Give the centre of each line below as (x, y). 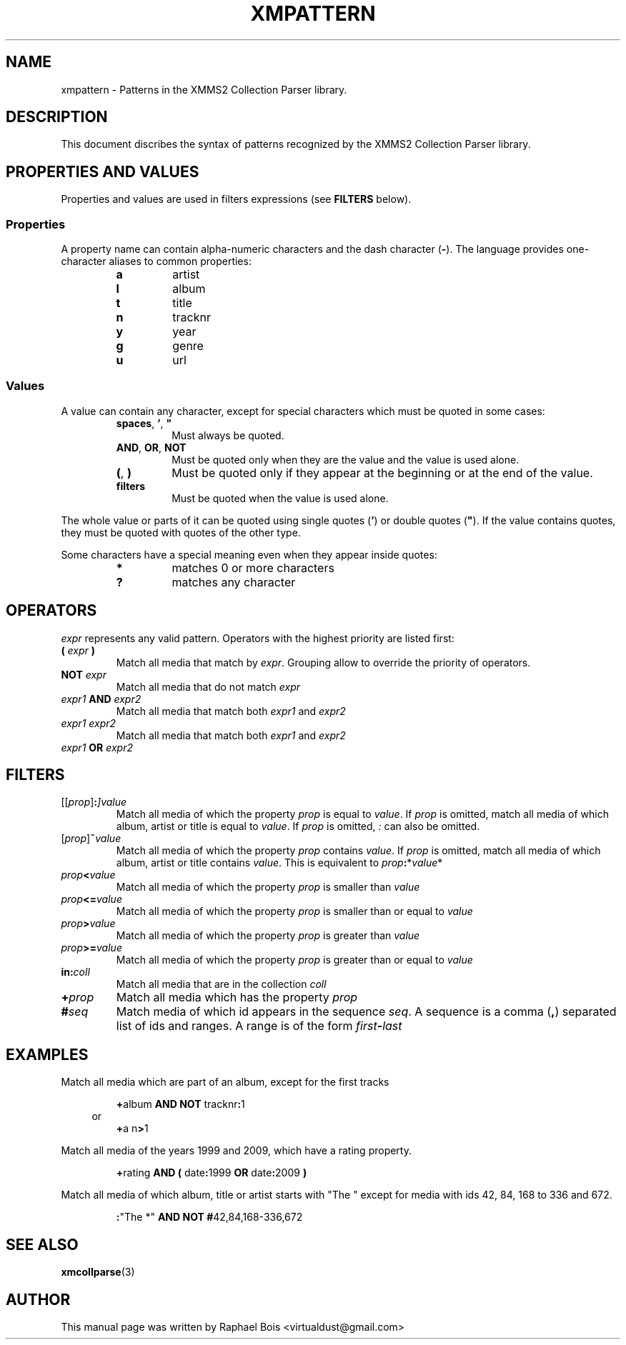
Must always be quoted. (228, 435)
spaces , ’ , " (144, 423)
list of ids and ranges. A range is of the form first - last (259, 1026)
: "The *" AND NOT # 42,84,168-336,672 (209, 1217)
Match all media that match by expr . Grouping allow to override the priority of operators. (323, 662)
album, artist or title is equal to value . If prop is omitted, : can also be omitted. (298, 826)
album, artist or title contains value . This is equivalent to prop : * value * (279, 863)
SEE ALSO (42, 1244)
